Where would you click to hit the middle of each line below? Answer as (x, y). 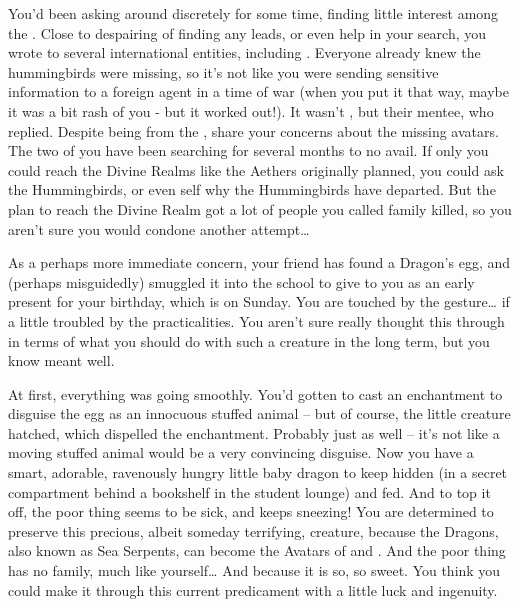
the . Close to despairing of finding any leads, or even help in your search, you (247, 32)
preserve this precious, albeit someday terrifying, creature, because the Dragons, (253, 530)
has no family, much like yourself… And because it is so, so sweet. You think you (254, 570)
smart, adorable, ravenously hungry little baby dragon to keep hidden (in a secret (258, 472)
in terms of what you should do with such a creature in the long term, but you (249, 340)
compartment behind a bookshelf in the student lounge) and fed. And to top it (249, 491)
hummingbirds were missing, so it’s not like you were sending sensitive (223, 71)
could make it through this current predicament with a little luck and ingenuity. (253, 589)
